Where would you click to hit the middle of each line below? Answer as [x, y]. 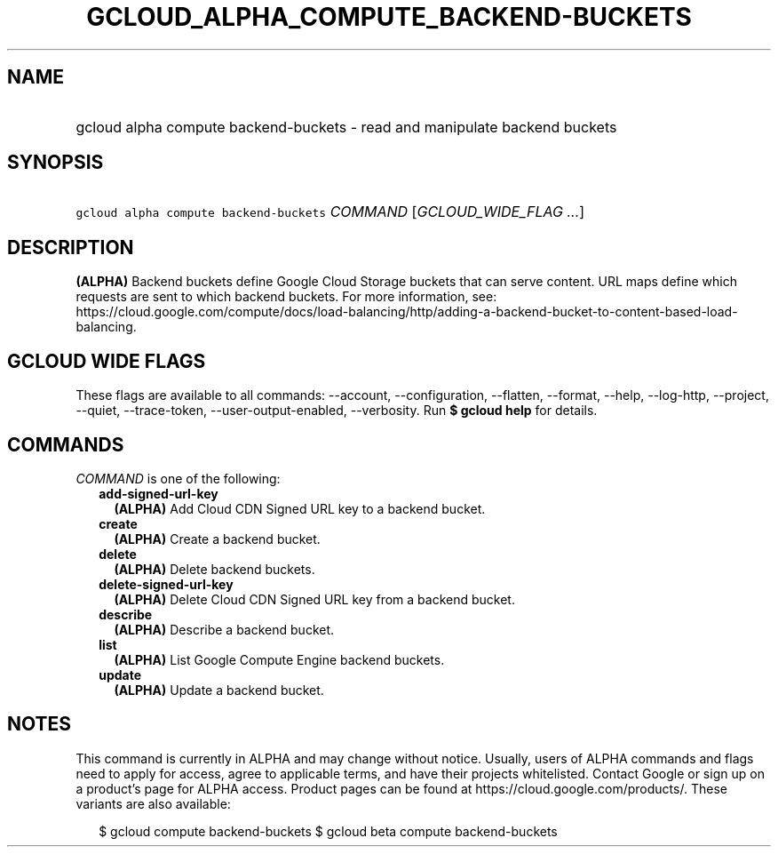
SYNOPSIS [56, 163]
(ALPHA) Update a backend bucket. [219, 690]
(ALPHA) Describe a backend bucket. [224, 629]
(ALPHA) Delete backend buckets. [214, 569]
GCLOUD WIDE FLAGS [107, 361]
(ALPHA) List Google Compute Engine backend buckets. [279, 659]
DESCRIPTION [71, 247]
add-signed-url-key [159, 493]
